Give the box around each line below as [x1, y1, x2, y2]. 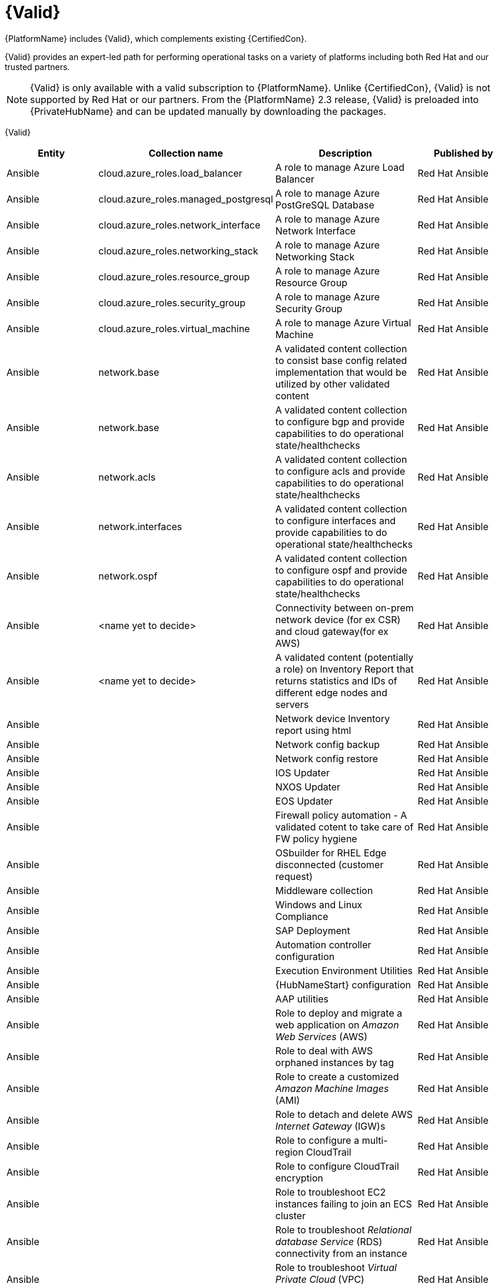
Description [318, 147, 372, 159]
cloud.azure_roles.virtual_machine [98, 322, 250, 335]
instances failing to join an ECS [275, 1197, 412, 1210]
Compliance [275, 910, 328, 922]
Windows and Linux [275, 898, 363, 911]
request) [275, 870, 313, 882]
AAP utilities [275, 992, 329, 1005]
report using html [275, 724, 351, 736]
